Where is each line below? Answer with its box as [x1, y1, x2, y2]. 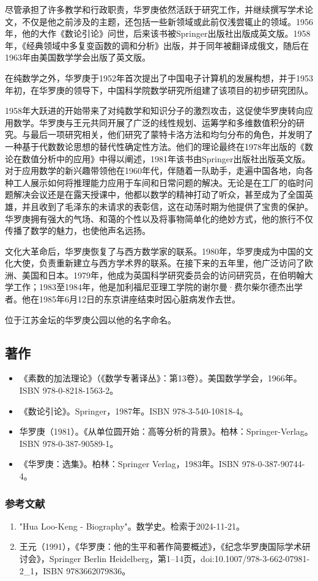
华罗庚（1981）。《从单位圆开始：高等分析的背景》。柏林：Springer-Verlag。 [19, 425, 313, 438]
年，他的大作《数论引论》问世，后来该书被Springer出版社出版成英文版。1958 [5, 27, 311, 40]
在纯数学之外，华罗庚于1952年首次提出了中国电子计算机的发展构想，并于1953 [5, 71, 313, 84]
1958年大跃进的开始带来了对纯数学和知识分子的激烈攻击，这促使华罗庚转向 [5, 104, 305, 117]
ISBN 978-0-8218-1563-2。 [19, 384, 119, 397]
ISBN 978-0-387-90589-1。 [19, 437, 119, 449]
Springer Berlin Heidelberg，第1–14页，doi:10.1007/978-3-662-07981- [49, 552, 310, 565]
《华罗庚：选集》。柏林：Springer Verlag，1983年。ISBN [19, 457, 240, 470]
